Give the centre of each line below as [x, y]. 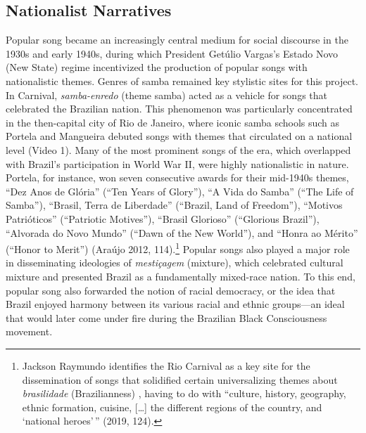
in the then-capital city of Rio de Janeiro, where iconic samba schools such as [173, 122]
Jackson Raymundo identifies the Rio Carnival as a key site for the [166, 365]
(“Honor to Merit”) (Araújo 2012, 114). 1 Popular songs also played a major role [178, 248]
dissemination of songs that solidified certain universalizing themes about [180, 379]
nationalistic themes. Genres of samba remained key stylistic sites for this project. [182, 80]
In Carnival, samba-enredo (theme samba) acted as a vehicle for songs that [166, 95]
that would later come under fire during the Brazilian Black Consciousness [166, 317]
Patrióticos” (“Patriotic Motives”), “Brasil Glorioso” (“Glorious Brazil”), [163, 218]
